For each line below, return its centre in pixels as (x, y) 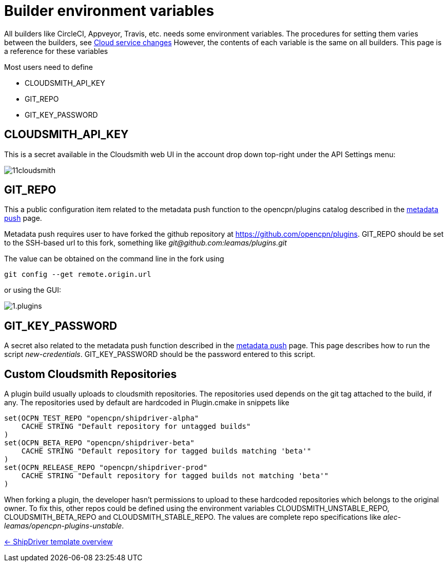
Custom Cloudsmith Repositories (91, 374)
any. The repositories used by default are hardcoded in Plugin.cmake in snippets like (147, 403)
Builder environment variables (109, 11)
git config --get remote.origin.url (78, 275)
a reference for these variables (56, 51)
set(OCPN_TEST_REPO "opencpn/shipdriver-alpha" (102, 418)
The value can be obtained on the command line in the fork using (114, 259)
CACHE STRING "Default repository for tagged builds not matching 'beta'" (175, 476)
